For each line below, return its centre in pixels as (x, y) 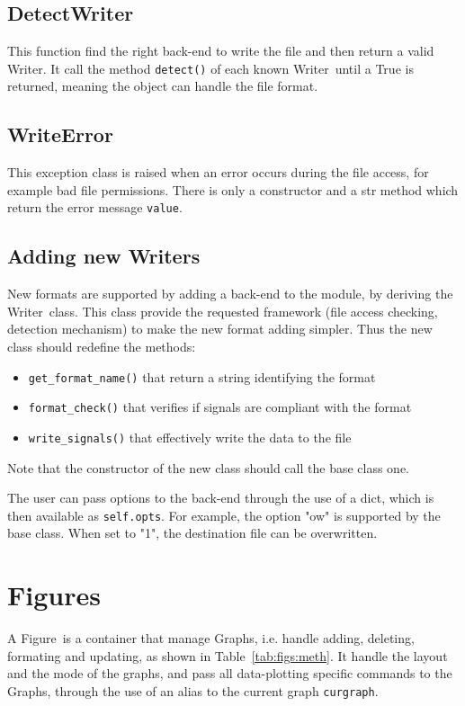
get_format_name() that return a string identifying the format (202, 376)
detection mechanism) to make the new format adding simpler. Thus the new (220, 329)
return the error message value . (95, 207)
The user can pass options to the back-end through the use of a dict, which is (221, 498)
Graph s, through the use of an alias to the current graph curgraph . (193, 690)
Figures (54, 595)
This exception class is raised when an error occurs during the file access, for (218, 172)
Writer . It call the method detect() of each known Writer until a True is (210, 68)
